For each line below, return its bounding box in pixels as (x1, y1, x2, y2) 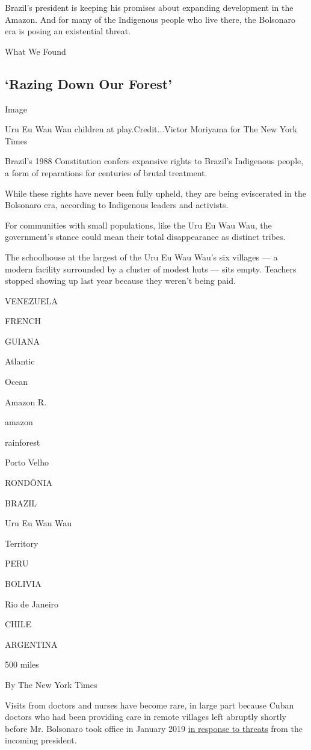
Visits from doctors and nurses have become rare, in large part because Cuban (5, 698, 294, 711)
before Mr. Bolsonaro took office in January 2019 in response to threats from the (5, 722, 303, 734)
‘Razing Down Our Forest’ (5, 74, 172, 93)
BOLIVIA (5, 577, 42, 590)
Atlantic (5, 355, 35, 367)
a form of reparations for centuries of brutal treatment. (5, 166, 208, 179)
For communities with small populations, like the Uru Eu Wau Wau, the (5, 218, 272, 231)
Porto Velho (5, 456, 49, 469)
